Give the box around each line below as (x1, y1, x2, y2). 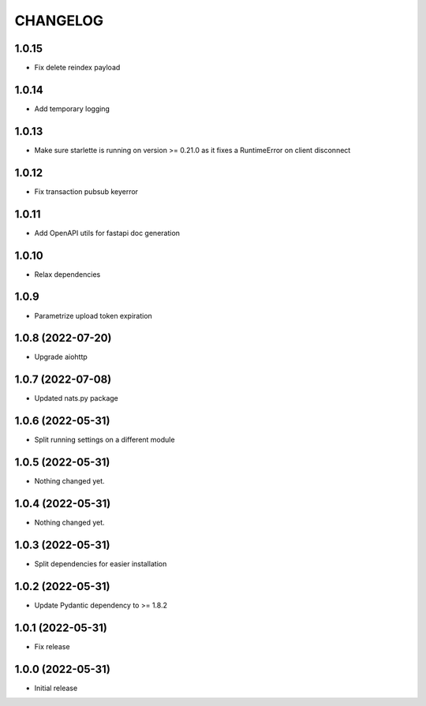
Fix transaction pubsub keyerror (34, 186, 138, 196)
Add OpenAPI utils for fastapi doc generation (34, 228, 181, 237)
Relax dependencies (34, 269, 101, 279)
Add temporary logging (34, 103, 110, 114)
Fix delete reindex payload (34, 63, 121, 73)
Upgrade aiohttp (34, 352, 88, 362)
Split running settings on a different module (34, 435, 175, 445)
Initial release (34, 683, 78, 693)
